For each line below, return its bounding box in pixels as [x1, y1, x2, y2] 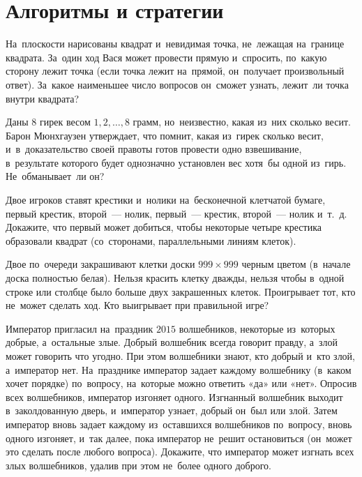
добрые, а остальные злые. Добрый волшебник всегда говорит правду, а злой [6, 335, 338, 349]
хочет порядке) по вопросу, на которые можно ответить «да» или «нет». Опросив [6, 376, 357, 391]
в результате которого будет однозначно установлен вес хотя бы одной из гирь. [6, 155, 347, 169]
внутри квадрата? [6, 91, 80, 105]
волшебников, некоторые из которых [179, 321, 335, 335]
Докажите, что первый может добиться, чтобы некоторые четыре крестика [6, 220, 322, 234]
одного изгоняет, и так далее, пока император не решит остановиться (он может [6, 430, 352, 445]
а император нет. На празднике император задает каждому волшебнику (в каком [6, 362, 352, 377]
